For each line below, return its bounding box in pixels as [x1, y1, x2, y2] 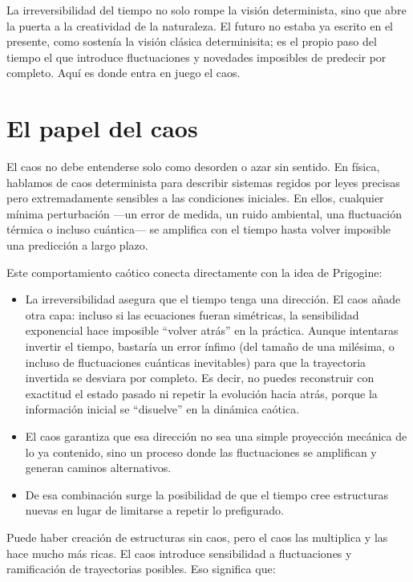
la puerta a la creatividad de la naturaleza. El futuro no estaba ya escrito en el [6, 17, 393, 34]
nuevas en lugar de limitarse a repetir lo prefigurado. [25, 502, 284, 519]
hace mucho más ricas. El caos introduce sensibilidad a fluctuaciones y [6, 544, 352, 561]
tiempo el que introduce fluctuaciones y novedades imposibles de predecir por [6, 48, 387, 65]
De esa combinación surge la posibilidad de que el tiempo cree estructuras [25, 486, 388, 503]
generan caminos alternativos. [25, 459, 172, 476]
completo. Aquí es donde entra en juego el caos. [6, 64, 241, 81]
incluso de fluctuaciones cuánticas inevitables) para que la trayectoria [25, 353, 366, 370]
